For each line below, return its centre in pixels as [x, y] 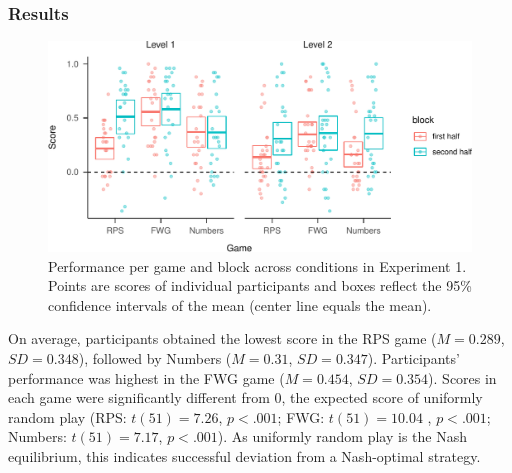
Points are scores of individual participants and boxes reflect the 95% [260, 285]
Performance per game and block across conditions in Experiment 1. [257, 265]
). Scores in [462, 377]
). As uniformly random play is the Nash [342, 436]
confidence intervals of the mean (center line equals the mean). [240, 304]
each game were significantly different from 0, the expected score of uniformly [245, 397]
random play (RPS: [67, 416]
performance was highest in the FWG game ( [146, 377]
